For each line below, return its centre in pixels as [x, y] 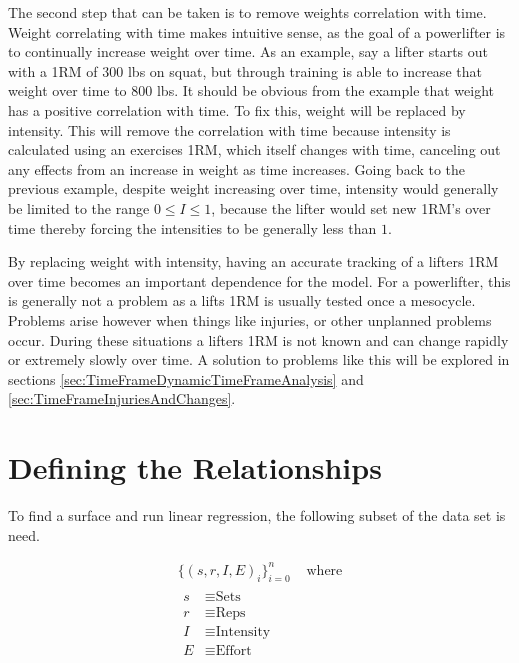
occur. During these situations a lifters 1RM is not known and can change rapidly [258, 339]
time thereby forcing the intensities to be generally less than [192, 227]
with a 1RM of [53, 70]
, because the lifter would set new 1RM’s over [351, 207]
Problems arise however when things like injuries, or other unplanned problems [250, 319]
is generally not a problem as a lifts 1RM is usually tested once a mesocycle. [242, 300]
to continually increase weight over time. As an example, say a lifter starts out [248, 51]
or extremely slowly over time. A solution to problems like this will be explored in [259, 359]
